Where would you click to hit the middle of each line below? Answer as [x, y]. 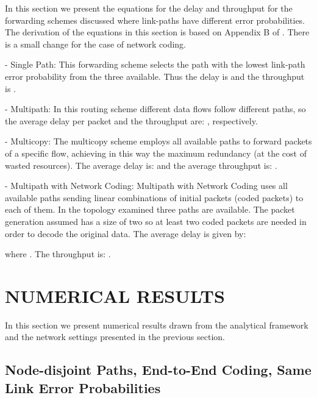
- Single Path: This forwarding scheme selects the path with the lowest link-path [155, 64]
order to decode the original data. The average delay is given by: [126, 233]
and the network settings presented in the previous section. [115, 337]
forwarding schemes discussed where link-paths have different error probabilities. [155, 20]
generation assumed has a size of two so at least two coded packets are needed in [156, 221]
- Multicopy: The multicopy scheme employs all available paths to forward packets [158, 141]
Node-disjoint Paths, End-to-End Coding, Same [158, 370]
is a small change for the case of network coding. [95, 44]
